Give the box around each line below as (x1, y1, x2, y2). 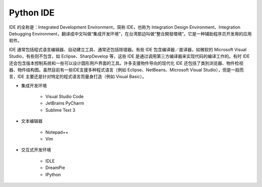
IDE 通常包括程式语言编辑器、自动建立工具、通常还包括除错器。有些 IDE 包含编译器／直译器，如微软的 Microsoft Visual (9, 47, 247, 52)
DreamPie (45, 165, 65, 171)
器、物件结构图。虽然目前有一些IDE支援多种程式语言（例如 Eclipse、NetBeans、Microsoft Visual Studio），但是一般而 (9, 67, 244, 73)
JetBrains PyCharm (45, 100, 84, 106)
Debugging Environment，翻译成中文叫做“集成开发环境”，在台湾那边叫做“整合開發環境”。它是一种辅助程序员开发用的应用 (9, 31, 252, 36)
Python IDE (9, 7, 55, 18)
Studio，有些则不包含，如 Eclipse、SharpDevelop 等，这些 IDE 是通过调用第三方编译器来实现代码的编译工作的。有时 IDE (9, 53, 250, 59)
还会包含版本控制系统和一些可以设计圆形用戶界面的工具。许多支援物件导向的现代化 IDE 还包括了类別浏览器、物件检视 (9, 60, 244, 66)
